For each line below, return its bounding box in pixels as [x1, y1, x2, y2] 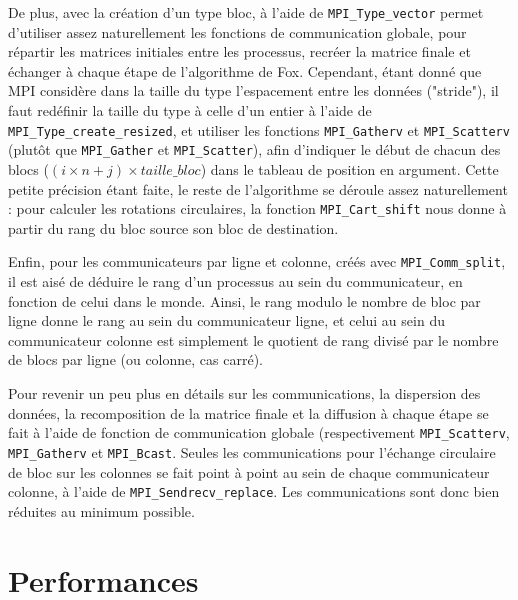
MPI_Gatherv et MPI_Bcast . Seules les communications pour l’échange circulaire [8, 441, 496, 462]
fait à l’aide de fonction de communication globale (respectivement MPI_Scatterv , [8, 422, 510, 443]
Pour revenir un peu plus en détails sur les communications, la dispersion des [8, 383, 481, 403]
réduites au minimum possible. [8, 500, 195, 521]
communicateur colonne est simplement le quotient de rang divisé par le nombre [8, 329, 499, 350]
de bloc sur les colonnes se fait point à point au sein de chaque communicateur [8, 461, 490, 482]
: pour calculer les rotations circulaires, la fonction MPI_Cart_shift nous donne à [8, 198, 507, 219]
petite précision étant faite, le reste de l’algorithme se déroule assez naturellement [8, 178, 508, 199]
